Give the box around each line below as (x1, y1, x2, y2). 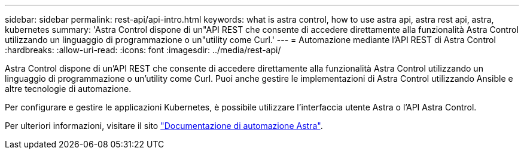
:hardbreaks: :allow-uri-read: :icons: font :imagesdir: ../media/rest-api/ (5, 45, 281, 55)
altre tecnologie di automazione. (5, 84, 132, 94)
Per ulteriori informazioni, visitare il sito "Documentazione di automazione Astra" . (5, 121, 323, 131)
